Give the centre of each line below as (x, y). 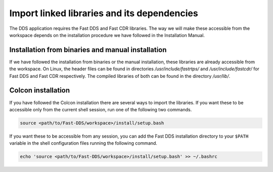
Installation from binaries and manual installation (88, 50)
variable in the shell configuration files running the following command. (83, 143)
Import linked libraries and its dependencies (104, 13)
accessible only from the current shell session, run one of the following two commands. (101, 109)
